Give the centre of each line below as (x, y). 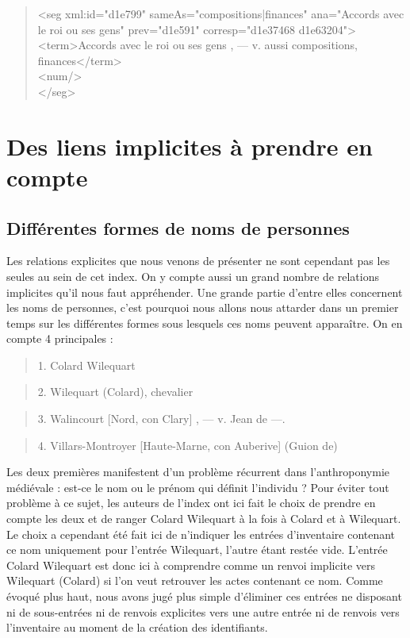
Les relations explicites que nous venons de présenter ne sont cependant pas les (198, 261)
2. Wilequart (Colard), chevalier (115, 392)
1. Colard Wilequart (86, 365)
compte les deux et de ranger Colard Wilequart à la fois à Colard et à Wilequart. (204, 519)
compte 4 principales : (60, 338)
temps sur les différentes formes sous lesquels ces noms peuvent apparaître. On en (205, 323)
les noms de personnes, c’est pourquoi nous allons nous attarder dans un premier (203, 307)
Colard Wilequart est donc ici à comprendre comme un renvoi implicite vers (191, 565)
